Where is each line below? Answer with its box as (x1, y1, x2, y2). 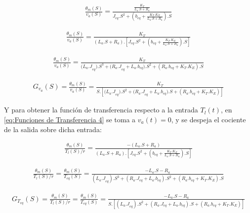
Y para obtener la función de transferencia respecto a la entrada (4, 105, 198, 115)
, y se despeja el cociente (171, 114, 246, 124)
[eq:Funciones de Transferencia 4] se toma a (4, 114, 136, 124)
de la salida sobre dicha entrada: (4, 124, 102, 134)
